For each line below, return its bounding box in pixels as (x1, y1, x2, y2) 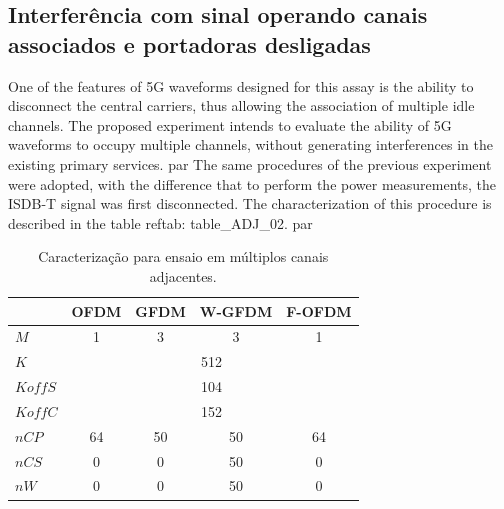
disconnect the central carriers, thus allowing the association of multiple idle (8, 95, 475, 116)
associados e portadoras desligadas (8, 28, 371, 59)
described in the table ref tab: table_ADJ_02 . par (8, 212, 313, 233)
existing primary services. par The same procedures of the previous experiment (8, 153, 492, 174)
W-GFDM (199, 300, 273, 321)
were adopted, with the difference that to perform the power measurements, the (8, 173, 497, 194)
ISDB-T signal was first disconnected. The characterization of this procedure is (8, 193, 492, 214)
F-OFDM (286, 300, 352, 321)
